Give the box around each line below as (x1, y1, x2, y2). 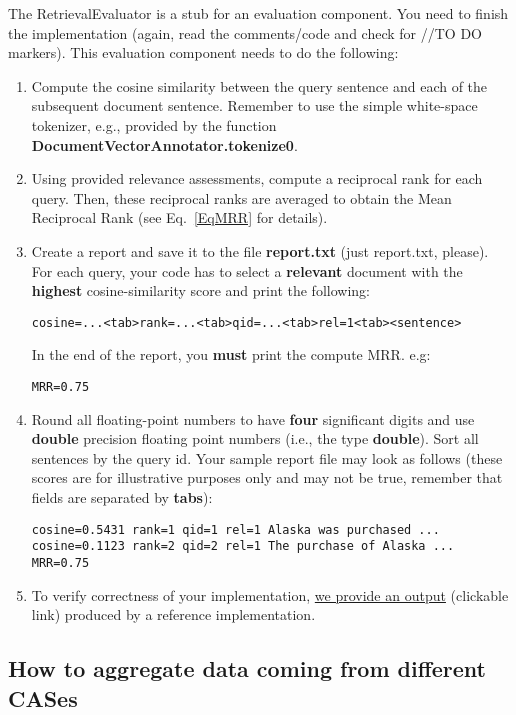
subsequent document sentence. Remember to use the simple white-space (31, 95, 478, 116)
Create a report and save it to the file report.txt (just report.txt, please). (31, 240, 489, 261)
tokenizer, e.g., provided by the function (31, 114, 277, 135)
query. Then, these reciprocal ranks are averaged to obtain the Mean (31, 187, 452, 208)
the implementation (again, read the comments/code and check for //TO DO (8, 22, 482, 43)
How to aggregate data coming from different (8, 653, 487, 684)
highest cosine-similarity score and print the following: (31, 280, 370, 301)
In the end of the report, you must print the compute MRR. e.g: (31, 344, 431, 365)
